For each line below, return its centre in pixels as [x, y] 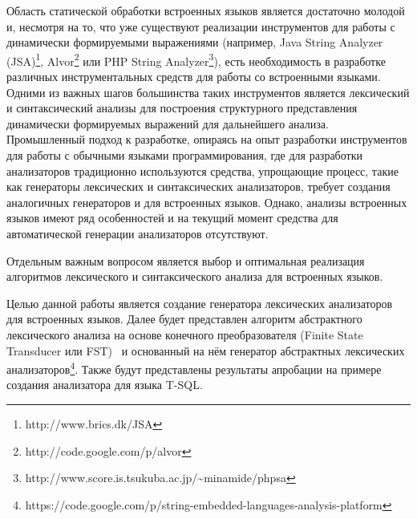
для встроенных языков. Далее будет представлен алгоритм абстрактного [184, 319]
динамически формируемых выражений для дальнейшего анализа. [168, 123]
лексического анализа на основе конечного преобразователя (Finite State [185, 334]
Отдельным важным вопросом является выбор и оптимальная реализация [186, 260]
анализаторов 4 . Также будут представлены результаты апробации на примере [194, 368]
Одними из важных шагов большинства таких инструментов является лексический [208, 92]
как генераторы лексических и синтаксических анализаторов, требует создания [198, 187]
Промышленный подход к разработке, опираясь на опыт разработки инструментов [207, 139]
